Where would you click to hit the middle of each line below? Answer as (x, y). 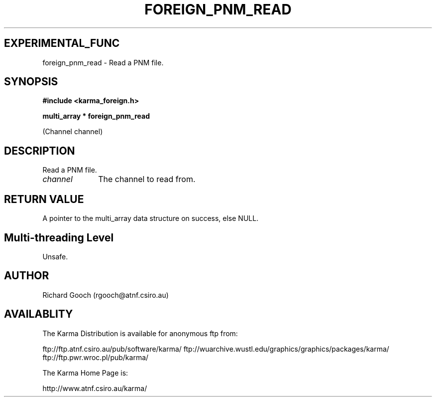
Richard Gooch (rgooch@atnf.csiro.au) (106, 295)
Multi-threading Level (59, 237)
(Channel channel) (73, 132)
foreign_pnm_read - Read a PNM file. (103, 62)
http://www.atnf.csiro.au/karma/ (95, 388)
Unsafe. (55, 256)
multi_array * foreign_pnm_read (96, 116)
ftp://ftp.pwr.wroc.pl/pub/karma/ (96, 357)
